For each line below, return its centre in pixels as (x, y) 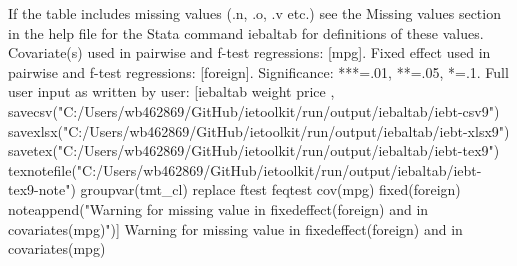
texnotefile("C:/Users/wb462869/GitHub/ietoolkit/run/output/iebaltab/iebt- (245, 169)
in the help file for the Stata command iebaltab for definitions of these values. (246, 32)
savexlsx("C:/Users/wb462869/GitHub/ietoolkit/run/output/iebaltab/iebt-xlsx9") (259, 130)
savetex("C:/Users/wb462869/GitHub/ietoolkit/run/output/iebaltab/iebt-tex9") (254, 150)
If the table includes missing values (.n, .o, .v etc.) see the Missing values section (254, 13)
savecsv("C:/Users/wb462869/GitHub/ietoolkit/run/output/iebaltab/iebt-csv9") (254, 110)
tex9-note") (42, 189)
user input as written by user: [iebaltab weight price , (171, 91)
